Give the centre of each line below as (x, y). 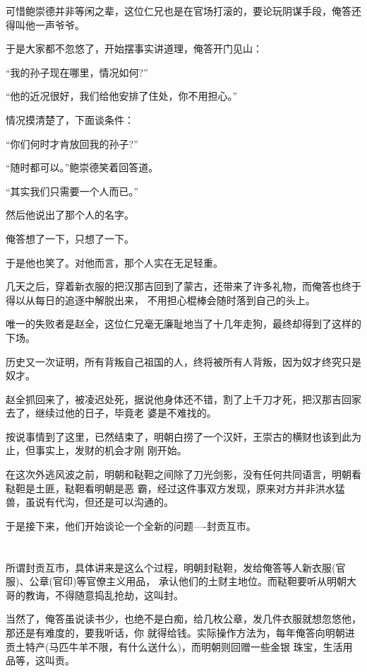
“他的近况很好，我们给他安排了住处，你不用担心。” (122, 96)
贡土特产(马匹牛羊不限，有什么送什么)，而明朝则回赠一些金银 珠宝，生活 (174, 646)
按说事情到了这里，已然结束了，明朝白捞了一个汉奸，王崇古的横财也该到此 (179, 436)
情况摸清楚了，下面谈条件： (70, 119)
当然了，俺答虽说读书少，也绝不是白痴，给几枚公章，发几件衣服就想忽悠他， (183, 619)
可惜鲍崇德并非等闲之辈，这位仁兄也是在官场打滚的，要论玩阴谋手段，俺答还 (183, 11)
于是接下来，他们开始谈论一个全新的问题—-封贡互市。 (131, 525)
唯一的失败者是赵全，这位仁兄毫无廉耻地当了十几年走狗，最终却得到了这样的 (183, 324)
